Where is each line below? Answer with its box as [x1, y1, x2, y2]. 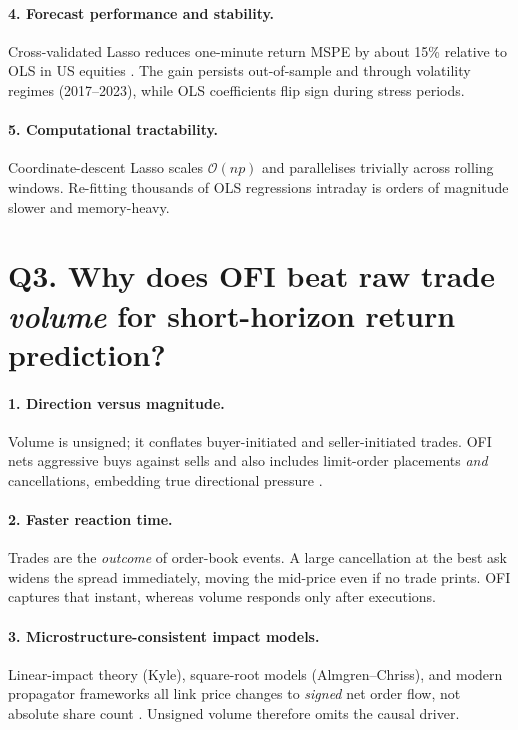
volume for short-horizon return [8, 294, 456, 336]
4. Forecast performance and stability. [8, 2, 275, 23]
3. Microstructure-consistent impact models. [8, 625, 320, 646]
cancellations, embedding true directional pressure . [8, 469, 323, 490]
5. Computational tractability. [8, 119, 219, 140]
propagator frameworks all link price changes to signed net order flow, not [8, 683, 461, 704]
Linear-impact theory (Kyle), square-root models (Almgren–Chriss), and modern [8, 663, 503, 684]
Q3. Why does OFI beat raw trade [8, 255, 495, 296]
